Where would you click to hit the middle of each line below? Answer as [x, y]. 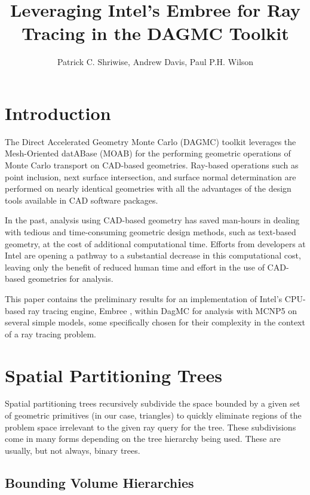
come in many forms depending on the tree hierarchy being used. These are [143, 439]
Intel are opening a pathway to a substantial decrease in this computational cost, [153, 255]
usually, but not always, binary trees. [73, 450]
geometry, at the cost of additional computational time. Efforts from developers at [155, 243]
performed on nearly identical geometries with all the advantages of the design [148, 188]
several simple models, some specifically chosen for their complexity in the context [155, 322]
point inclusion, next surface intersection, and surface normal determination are [151, 176]
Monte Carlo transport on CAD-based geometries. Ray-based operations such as [152, 165]
